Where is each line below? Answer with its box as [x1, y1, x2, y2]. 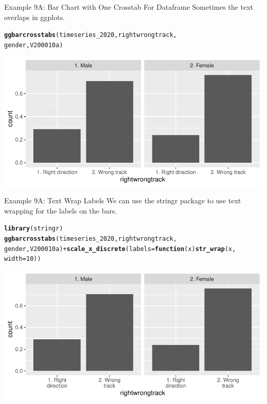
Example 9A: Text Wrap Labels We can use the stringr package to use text [4, 195, 241, 206]
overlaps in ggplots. [4, 11, 65, 22]
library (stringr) [4, 225, 63, 233]
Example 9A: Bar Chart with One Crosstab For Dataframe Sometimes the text [4, 2, 253, 12]
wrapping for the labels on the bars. [4, 205, 117, 216]
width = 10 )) [4, 255, 41, 263]
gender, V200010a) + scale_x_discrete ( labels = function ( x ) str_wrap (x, [4, 245, 236, 253]
